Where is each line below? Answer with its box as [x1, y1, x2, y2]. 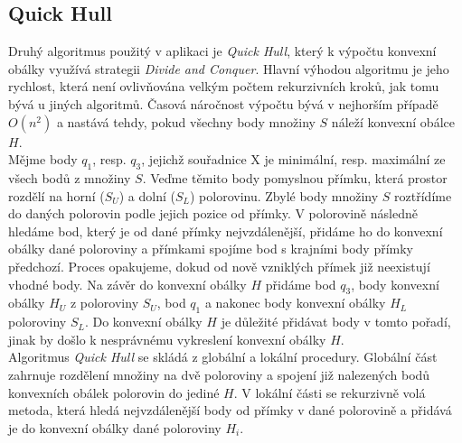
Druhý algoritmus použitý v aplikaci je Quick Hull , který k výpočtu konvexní [8, 42, 437, 60]
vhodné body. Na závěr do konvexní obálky [8, 274, 247, 293]
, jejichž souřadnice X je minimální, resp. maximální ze [141, 150, 446, 169]
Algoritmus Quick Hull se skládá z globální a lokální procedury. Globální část [8, 347, 438, 366]
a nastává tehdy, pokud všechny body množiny [56, 112, 316, 131]
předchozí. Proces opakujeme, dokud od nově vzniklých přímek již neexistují [8, 256, 430, 275]
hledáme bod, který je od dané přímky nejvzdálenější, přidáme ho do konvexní [8, 221, 443, 240]
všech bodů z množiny [8, 168, 131, 187]
